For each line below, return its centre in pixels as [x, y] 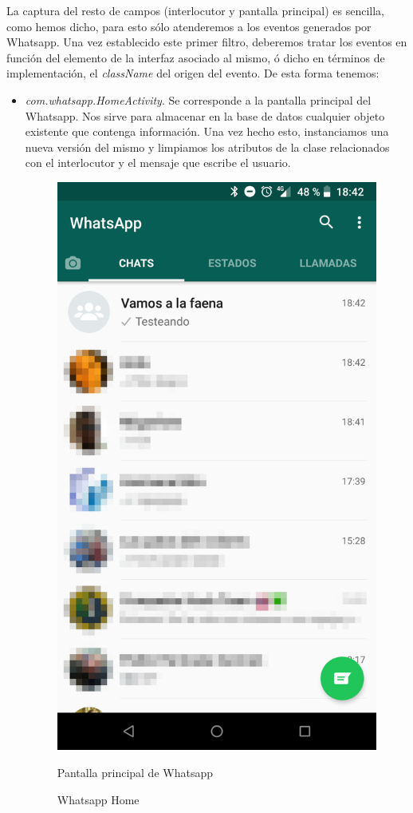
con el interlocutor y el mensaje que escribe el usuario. [158, 163]
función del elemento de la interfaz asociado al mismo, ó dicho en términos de [196, 57]
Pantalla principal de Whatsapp [135, 772]
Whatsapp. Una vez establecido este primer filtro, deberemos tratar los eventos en [207, 42]
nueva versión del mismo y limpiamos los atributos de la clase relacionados [207, 147]
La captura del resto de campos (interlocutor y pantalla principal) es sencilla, [195, 10]
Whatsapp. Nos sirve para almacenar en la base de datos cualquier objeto [205, 115]
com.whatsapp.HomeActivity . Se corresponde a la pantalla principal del [198, 99]
